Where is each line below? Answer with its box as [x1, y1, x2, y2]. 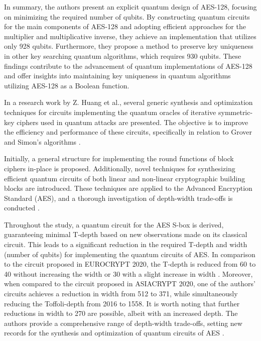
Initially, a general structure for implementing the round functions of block [4, 153, 234, 164]
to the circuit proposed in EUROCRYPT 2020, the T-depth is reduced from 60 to [4, 259, 256, 269]
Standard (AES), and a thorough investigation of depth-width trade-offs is [4, 192, 233, 203]
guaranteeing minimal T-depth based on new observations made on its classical [4, 229, 247, 240]
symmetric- [218, 106, 253, 117]
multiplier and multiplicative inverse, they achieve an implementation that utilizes [4, 31, 256, 41]
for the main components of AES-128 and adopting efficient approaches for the [4, 21, 246, 32]
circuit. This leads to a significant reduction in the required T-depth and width [4, 239, 247, 250]
